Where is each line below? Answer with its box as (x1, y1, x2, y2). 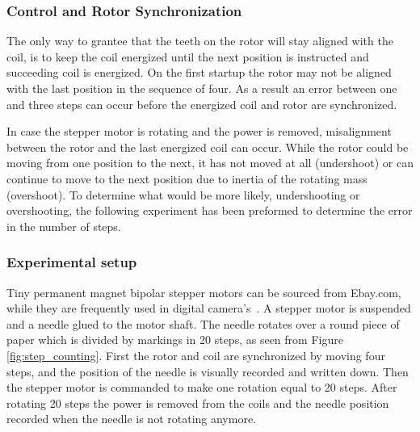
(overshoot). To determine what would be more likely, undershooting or (6, 186, 360, 203)
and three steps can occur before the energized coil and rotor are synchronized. (6, 95, 397, 112)
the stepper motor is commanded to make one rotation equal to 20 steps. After (6, 379, 397, 396)
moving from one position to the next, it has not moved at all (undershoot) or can (6, 154, 414, 171)
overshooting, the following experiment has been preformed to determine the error (6, 202, 413, 219)
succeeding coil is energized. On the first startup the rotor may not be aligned (6, 64, 392, 81)
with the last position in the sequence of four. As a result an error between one (6, 80, 397, 96)
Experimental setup (6, 252, 137, 272)
